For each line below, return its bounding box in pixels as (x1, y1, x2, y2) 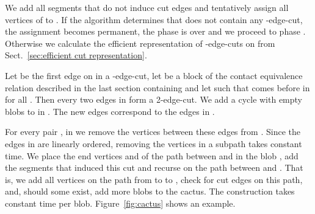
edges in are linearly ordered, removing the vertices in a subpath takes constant (5, 137, 302, 150)
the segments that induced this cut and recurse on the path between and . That (5, 161, 303, 174)
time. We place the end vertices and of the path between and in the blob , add (5, 149, 299, 162)
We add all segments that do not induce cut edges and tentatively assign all (5, 1, 289, 13)
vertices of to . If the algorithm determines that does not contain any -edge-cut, (5, 13, 303, 26)
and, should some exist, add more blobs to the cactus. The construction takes (5, 185, 295, 198)
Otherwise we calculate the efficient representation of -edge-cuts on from (5, 36, 275, 49)
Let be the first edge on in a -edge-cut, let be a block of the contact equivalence (5, 69, 303, 81)
